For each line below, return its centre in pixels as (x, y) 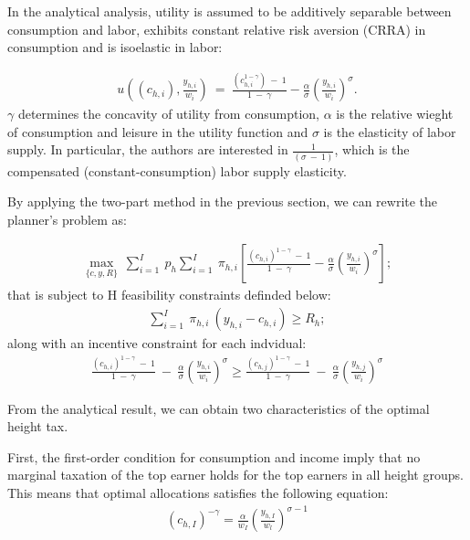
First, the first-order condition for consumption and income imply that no (214, 456)
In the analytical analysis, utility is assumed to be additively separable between (230, 11)
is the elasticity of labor (390, 131)
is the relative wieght (395, 114)
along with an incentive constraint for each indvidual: (157, 343)
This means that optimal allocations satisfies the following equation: (198, 492)
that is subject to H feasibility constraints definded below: (169, 295)
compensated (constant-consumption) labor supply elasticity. (177, 170)
